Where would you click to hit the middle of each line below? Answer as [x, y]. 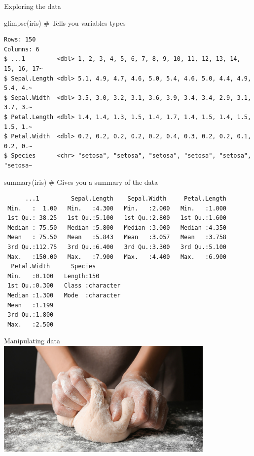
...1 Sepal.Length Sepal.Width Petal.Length [126, 199]
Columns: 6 [22, 49]
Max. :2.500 [31, 324]
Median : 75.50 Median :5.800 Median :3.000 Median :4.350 [117, 228]
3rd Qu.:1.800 [31, 315]
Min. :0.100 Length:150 [54, 276]
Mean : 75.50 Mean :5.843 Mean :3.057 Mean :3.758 [117, 237]
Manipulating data [32, 341]
